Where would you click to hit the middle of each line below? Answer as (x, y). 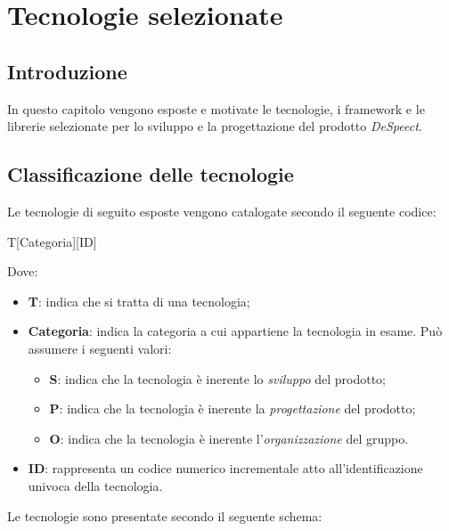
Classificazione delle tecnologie (151, 174)
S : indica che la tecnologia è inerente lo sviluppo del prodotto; (218, 378)
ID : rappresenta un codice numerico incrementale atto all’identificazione (225, 468)
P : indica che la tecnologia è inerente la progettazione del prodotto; (233, 408)
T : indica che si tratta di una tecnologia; (139, 301)
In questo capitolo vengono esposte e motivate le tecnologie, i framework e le (216, 108)
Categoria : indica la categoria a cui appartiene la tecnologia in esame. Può (235, 331)
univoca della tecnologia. (95, 485)
